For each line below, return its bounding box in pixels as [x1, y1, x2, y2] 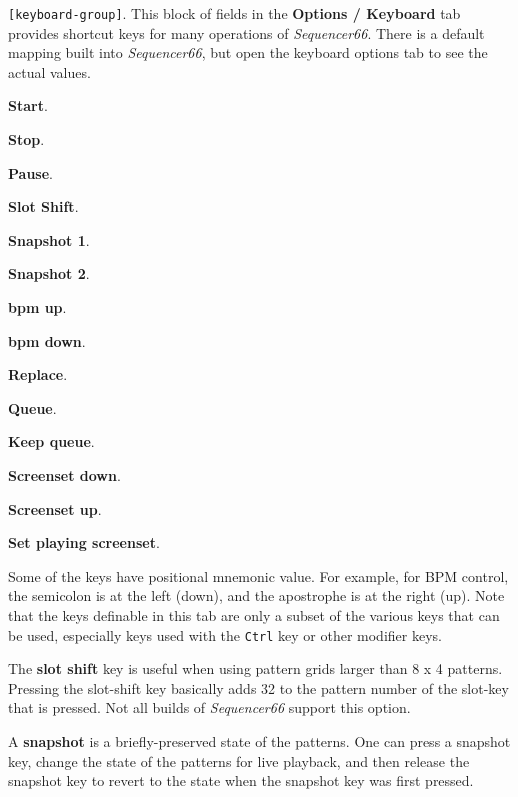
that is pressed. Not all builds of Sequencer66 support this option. [8, 697, 411, 718]
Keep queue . [8, 431, 95, 452]
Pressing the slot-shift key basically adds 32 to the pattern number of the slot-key [8, 677, 509, 698]
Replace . [8, 364, 68, 385]
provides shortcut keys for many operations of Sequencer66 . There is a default [8, 22, 485, 43]
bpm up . [8, 297, 67, 317]
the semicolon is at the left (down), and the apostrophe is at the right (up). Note [8, 585, 505, 606]
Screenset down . [8, 464, 121, 485]
